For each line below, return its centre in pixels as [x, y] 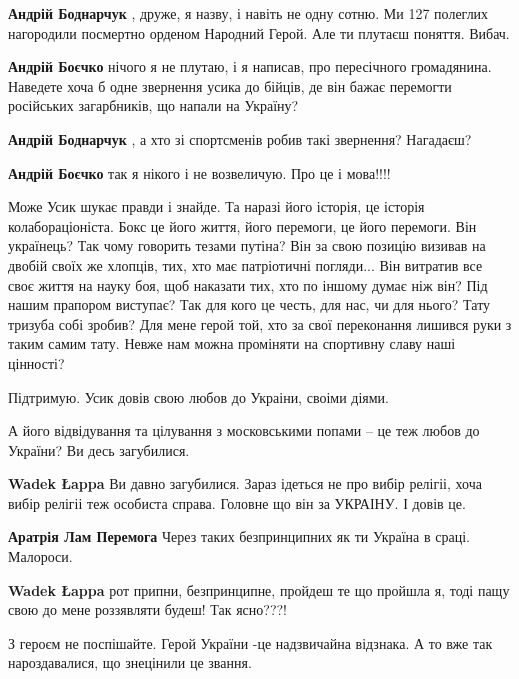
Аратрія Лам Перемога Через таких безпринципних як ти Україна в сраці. [239, 536]
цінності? [36, 362]
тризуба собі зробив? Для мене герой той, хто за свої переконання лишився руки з [260, 323]
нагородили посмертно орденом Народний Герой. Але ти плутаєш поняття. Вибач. [259, 32]
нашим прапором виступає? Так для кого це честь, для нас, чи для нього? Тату [249, 304]
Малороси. [40, 556]
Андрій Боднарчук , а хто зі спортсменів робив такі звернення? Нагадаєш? [240, 138]
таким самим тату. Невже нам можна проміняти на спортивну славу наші [232, 343]
